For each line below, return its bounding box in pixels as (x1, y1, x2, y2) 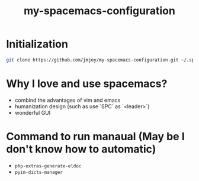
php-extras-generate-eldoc (14, 163, 82, 169)
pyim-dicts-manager (14, 169, 63, 175)
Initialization (6, 37, 68, 51)
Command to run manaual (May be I (6, 130, 185, 143)
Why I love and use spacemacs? (6, 77, 168, 90)
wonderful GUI (14, 109, 51, 116)
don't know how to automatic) (6, 142, 156, 156)
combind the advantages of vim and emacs (14, 96, 121, 104)
